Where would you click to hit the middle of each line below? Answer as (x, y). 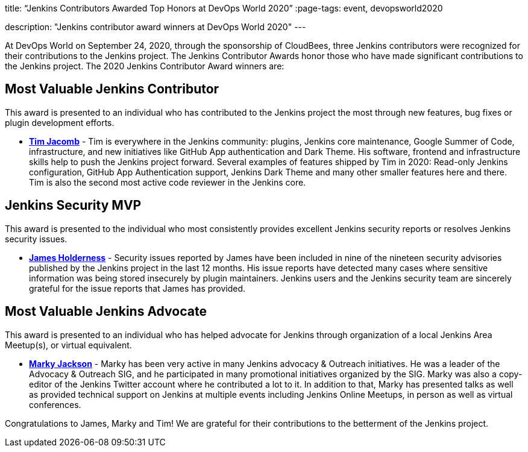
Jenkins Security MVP (73, 206)
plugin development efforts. (60, 122)
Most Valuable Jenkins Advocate (106, 312)
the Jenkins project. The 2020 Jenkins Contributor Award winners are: (145, 66)
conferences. (55, 404)
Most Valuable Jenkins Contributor (112, 89)
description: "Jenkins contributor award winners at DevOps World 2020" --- (156, 27)
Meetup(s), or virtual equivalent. (68, 345)
